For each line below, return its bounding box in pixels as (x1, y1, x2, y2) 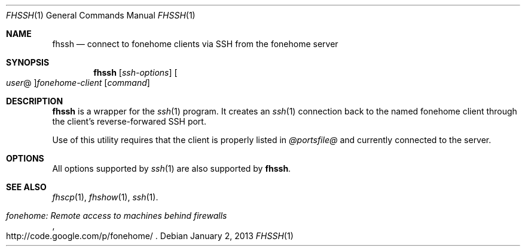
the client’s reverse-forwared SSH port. (52, 116, 206, 126)
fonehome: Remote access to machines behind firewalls (6, 210, 227, 221)
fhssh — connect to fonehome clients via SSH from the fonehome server (52, 39, 338, 49)
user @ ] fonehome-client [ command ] (6, 78, 150, 88)
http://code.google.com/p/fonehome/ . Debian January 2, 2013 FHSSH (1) (6, 231, 294, 241)
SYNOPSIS (6, 57, 50, 67)
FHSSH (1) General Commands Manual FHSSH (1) (6, 10, 196, 20)
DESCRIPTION (6, 96, 63, 106)
